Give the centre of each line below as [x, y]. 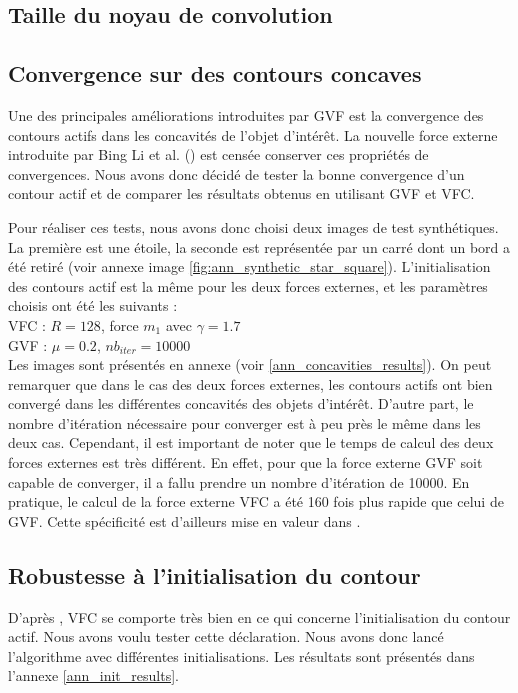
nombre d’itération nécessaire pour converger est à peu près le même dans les [244, 422]
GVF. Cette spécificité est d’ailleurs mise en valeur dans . [184, 520]
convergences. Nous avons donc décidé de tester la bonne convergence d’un [236, 173]
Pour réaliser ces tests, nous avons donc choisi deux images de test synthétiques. [253, 226]
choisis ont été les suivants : [93, 305]
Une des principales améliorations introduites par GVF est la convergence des [246, 114]
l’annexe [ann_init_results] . [93, 675]
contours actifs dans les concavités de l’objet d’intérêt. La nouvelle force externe [253, 134]
